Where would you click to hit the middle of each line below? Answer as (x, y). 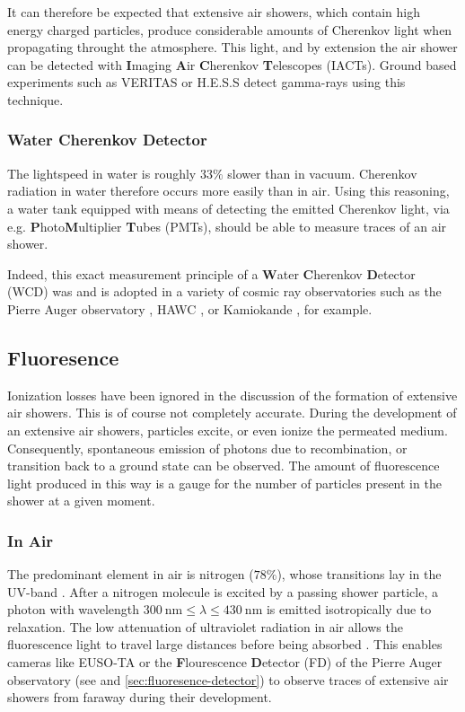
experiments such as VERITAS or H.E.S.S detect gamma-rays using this (206, 82)
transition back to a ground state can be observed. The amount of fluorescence (224, 466)
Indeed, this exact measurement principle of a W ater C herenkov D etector (211, 273)
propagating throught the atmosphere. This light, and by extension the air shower (232, 47)
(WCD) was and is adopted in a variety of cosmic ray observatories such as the (224, 291)
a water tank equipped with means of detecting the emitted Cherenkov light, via (228, 208)
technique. (35, 99)
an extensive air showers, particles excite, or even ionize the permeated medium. (228, 430)
